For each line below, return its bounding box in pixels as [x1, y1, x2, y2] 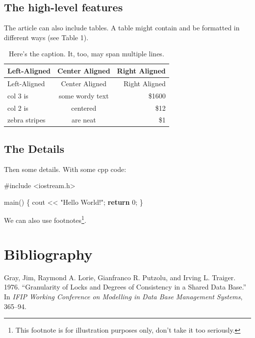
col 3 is [7, 90, 28, 100]
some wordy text [59, 90, 109, 100]
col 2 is [7, 102, 28, 113]
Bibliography [4, 243, 93, 264]
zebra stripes [7, 115, 46, 125]
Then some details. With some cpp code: [4, 164, 127, 174]
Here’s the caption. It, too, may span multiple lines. [8, 48, 164, 59]
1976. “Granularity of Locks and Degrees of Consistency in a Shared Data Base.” [4, 282, 247, 292]
